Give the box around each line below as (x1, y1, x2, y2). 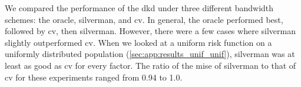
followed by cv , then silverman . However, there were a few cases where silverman (5, 25, 296, 37)
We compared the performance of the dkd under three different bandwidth (5, 2, 274, 14)
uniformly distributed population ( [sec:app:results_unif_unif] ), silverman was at (5, 48, 295, 60)
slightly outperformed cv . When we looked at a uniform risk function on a (5, 36, 272, 48)
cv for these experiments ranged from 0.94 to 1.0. (5, 71, 183, 83)
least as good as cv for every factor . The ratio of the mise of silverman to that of (5, 59, 296, 71)
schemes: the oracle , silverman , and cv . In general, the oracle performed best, (5, 13, 283, 25)
